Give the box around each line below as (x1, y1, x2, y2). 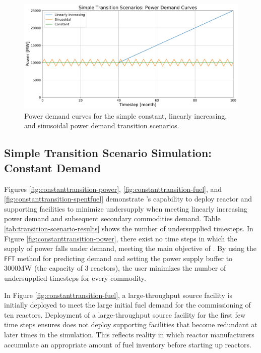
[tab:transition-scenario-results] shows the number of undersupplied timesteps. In (4, 223, 253, 233)
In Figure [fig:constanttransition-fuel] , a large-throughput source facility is (4, 289, 233, 300)
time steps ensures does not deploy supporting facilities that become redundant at (4, 319, 257, 330)
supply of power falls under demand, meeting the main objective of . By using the (4, 243, 257, 254)
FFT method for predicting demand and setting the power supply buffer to (4, 253, 233, 263)
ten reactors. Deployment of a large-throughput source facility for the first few (4, 309, 246, 320)
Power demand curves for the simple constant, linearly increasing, (24, 110, 227, 121)
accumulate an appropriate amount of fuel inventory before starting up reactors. (4, 339, 251, 349)
